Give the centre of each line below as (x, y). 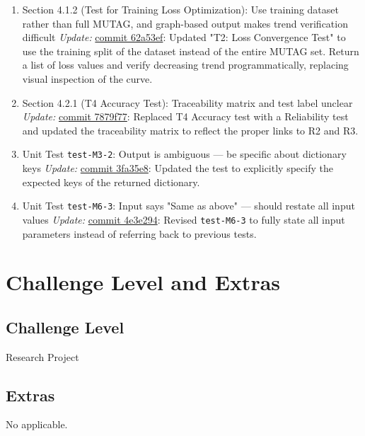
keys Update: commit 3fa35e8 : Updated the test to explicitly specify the (178, 168)
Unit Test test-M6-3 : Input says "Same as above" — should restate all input (189, 206)
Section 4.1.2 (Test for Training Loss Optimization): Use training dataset (180, 9)
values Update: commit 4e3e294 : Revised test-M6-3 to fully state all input (184, 219)
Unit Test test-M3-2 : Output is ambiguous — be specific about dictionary (184, 154)
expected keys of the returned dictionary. (111, 182)
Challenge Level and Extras (143, 282)
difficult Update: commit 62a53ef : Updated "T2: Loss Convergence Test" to (184, 37)
